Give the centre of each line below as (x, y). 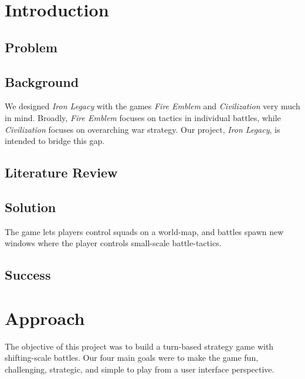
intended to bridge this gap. (55, 141)
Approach (45, 318)
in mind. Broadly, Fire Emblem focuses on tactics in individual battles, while (143, 117)
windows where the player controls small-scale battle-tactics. (113, 243)
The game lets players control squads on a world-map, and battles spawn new (144, 231)
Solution (30, 207)
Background (42, 81)
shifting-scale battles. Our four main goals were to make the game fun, (132, 358)
